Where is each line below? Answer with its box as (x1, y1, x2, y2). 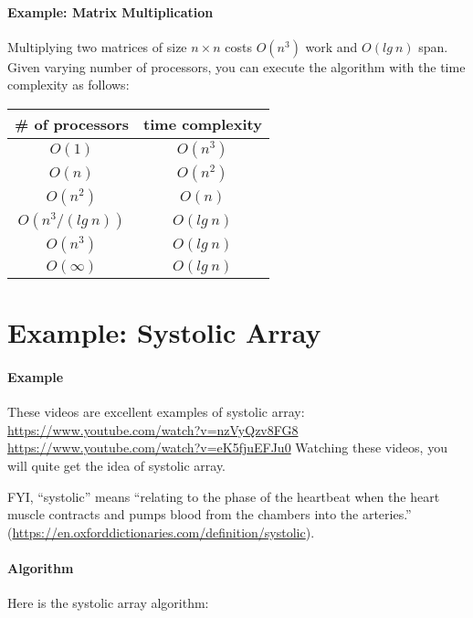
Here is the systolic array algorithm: (7, 593, 209, 613)
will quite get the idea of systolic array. (7, 455, 226, 474)
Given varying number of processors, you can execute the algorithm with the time (7, 57, 466, 76)
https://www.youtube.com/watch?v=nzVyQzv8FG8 (7, 420, 299, 439)
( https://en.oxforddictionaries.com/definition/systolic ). (7, 522, 315, 541)
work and (305, 37, 358, 56)
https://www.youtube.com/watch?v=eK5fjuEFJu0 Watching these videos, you (7, 438, 447, 457)
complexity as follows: (7, 75, 130, 94)
